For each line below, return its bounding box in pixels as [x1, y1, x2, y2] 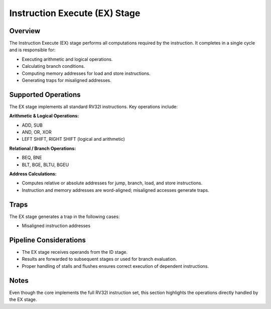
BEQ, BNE [22, 155, 42, 161]
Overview [9, 27, 41, 35]
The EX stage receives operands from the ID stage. [22, 249, 128, 255]
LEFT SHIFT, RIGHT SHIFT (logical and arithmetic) [22, 136, 125, 142]
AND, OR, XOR [22, 129, 52, 135]
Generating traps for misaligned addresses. [22, 77, 111, 83]
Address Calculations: [9, 171, 57, 177]
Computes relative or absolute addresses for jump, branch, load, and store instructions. [22, 180, 203, 186]
